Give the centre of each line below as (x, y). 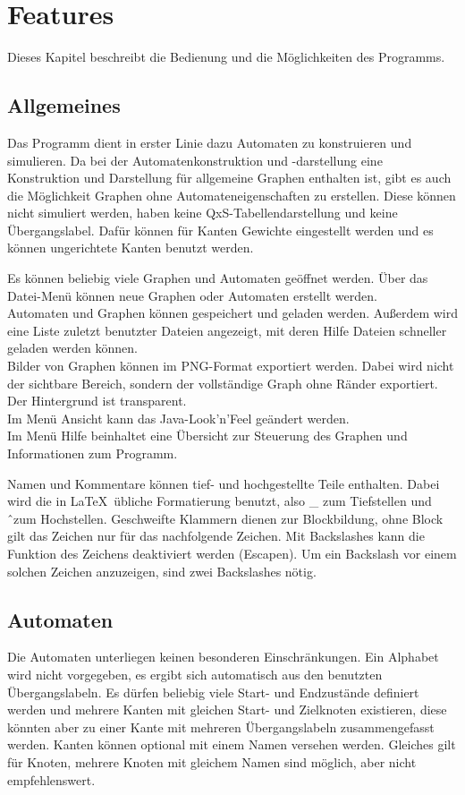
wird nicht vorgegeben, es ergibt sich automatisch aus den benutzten (195, 674)
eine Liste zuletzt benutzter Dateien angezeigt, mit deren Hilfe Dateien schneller (227, 330)
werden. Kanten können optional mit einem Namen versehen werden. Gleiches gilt (232, 744)
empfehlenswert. (51, 779)
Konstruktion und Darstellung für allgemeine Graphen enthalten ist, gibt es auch (229, 178)
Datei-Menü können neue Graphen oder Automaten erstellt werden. (192, 295)
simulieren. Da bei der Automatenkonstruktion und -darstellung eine (195, 160)
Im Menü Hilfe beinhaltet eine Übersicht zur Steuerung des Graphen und (207, 436)
